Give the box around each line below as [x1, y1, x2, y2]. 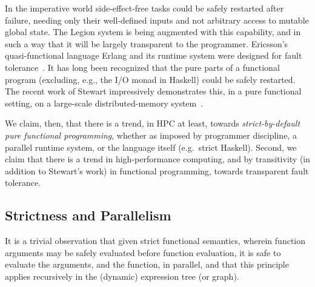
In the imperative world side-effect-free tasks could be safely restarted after [5, 2, 284, 14]
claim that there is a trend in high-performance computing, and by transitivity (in [5, 153, 311, 165]
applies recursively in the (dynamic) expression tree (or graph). [5, 269, 239, 282]
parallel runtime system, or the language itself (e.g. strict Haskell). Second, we [5, 140, 297, 153]
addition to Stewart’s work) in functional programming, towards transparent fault [5, 164, 309, 177]
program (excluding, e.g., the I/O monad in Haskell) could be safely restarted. [5, 73, 296, 85]
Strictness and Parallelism [5, 206, 171, 225]
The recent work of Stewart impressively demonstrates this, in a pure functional [5, 85, 302, 97]
